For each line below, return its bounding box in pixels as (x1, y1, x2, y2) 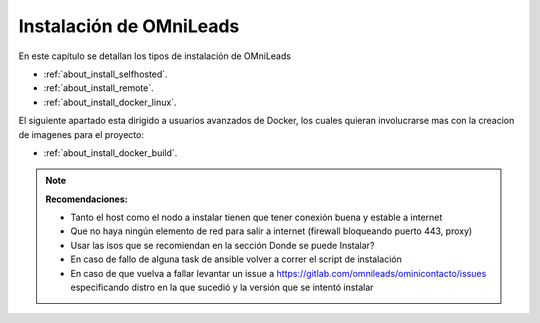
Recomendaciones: (45, 193, 129, 205)
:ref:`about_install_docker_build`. (43, 146, 178, 159)
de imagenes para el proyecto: (18, 128, 145, 140)
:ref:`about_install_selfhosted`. (43, 68, 169, 80)
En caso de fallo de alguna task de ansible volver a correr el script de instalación (70, 253, 402, 265)
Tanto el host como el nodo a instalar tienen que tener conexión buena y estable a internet (70, 211, 443, 224)
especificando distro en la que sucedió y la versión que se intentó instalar (70, 281, 374, 294)
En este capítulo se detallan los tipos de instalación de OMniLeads (18, 50, 292, 62)
